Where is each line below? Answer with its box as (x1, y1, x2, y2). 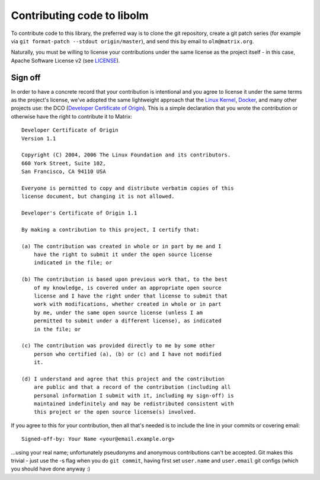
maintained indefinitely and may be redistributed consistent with (33, 401, 234, 407)
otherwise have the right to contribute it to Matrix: (11, 113, 133, 120)
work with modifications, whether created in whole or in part (33, 301, 222, 308)
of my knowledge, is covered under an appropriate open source (33, 284, 222, 291)
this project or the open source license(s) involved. (33, 409, 197, 415)
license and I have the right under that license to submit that (33, 293, 228, 299)
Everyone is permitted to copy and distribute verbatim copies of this (21, 184, 234, 191)
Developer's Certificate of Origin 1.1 (21, 210, 137, 216)
